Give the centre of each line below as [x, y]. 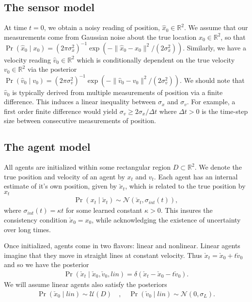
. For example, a [211, 102]
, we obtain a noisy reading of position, [102, 27]
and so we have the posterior [47, 264]
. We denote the [218, 167]
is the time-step [225, 111]
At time [16, 27]
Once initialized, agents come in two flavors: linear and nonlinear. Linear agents [122, 246]
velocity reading [27, 59]
